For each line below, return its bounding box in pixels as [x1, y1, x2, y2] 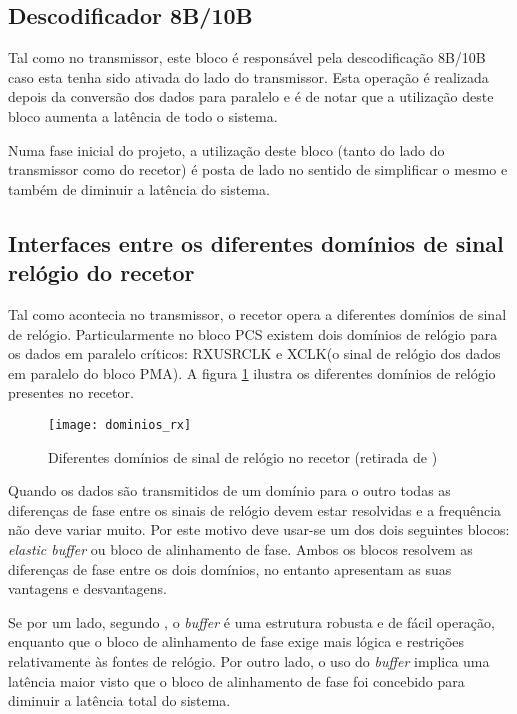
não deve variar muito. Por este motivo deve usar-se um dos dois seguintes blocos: [8, 519, 510, 540]
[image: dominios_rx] [48, 417, 192, 432]
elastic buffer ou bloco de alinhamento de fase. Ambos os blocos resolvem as [8, 538, 473, 559]
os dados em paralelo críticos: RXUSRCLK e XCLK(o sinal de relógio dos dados [8, 343, 501, 364]
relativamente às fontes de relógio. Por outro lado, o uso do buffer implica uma [8, 650, 490, 671]
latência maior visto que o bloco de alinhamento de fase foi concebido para [8, 670, 465, 691]
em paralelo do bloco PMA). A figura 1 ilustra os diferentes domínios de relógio [8, 362, 496, 383]
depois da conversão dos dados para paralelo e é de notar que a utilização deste [8, 86, 494, 107]
